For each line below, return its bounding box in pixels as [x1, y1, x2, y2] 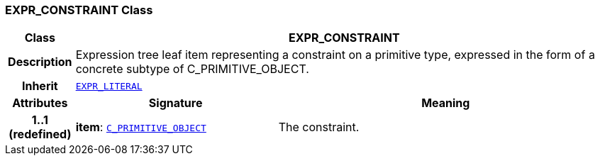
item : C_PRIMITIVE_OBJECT [75, 120, 206, 135]
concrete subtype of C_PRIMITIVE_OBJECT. [75, 62, 309, 77]
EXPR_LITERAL [75, 80, 143, 91]
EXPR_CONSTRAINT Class [5, 3, 153, 17]
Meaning [421, 96, 470, 111]
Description [8, 55, 72, 70]
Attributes [12, 96, 68, 111]
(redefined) [9, 127, 72, 142]
